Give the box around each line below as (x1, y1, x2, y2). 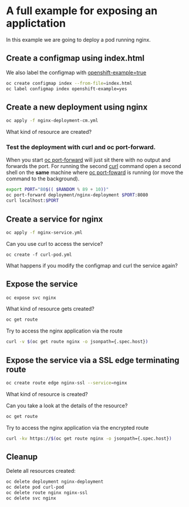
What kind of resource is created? (6, 390, 88, 397)
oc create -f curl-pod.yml (6, 252, 72, 258)
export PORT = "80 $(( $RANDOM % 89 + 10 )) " (6, 187, 109, 193)
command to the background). (6, 175, 80, 182)
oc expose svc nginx (6, 295, 57, 301)
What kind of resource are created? (6, 129, 92, 136)
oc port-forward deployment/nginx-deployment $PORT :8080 (6, 192, 148, 198)
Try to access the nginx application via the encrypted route (6, 424, 149, 431)
